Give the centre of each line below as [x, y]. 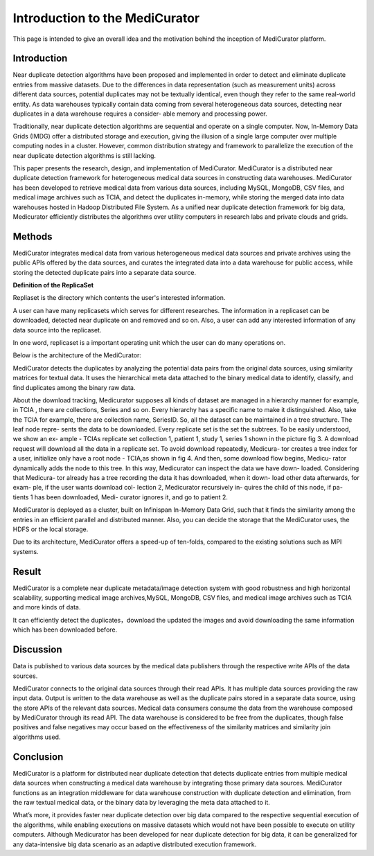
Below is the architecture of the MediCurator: [77, 355]
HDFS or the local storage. [51, 529]
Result [27, 571]
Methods [33, 237]
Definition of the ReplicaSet [53, 285]
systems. [26, 551]
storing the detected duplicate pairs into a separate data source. [105, 272]
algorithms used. [37, 737]
